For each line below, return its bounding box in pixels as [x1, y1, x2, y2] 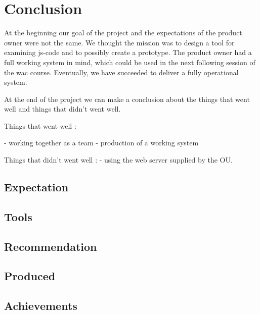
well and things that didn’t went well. [4, 103, 121, 114]
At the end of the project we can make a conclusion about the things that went [4, 93, 250, 104]
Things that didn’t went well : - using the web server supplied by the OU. [4, 154, 233, 165]
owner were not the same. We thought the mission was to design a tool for [4, 37, 235, 47]
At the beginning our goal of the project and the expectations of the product [4, 27, 242, 38]
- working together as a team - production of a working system [4, 137, 199, 148]
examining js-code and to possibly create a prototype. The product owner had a [4, 47, 252, 58]
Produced [4, 268, 56, 284]
